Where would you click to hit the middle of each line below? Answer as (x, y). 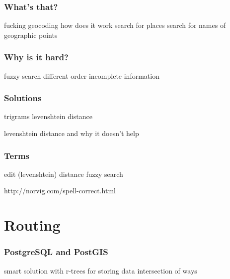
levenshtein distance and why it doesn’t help (72, 133)
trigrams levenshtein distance (48, 116)
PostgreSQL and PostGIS (56, 252)
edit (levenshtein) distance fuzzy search (64, 174)
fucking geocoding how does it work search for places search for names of (115, 25)
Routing (32, 225)
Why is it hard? (36, 57)
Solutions (23, 98)
